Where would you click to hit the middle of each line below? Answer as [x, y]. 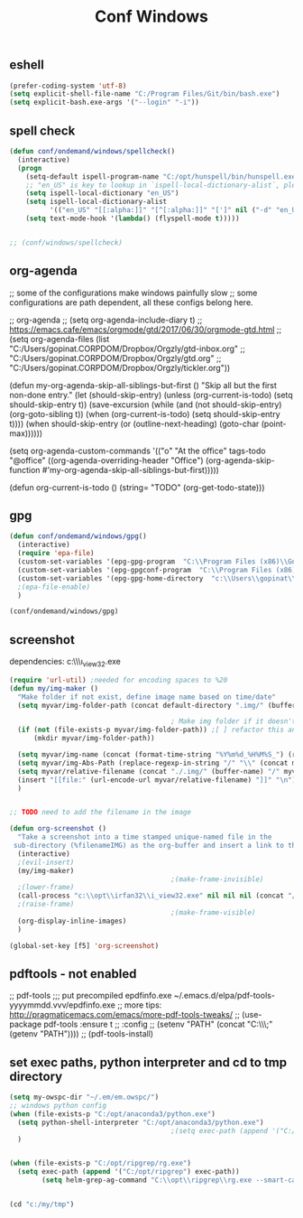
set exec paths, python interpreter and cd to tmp [148, 1062]
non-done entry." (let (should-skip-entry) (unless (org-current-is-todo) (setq [151, 395]
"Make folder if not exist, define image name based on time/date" [147, 697]
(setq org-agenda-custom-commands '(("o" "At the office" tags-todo [138, 451]
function [25, 470]
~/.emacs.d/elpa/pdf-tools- [224, 996]
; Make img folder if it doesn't [234, 721]
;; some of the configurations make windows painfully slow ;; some [133, 293]
